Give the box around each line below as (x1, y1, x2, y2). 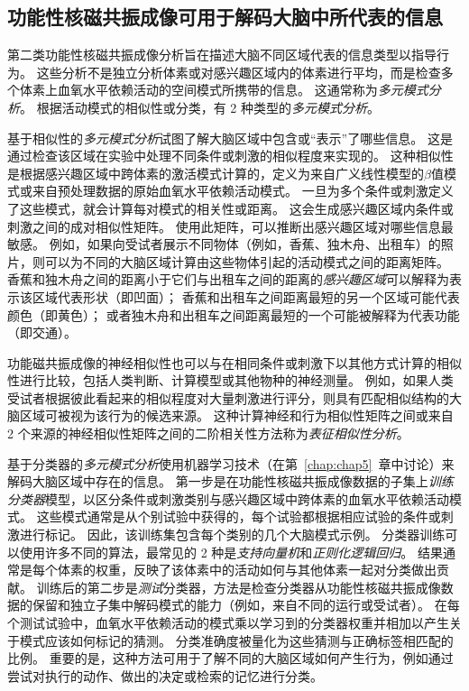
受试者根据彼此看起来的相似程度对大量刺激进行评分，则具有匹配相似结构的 (7, 388, 449, 407)
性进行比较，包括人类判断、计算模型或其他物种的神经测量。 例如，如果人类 (7, 371, 454, 390)
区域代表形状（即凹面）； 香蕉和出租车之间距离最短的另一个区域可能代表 (32, 287, 460, 306)
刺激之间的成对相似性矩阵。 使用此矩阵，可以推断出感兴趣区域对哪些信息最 (7, 217, 454, 235)
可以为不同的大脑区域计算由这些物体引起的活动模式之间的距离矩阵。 (44, 252, 449, 271)
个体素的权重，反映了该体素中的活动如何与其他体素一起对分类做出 (44, 560, 437, 579)
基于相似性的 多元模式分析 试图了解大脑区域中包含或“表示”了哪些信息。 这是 (7, 128, 453, 147)
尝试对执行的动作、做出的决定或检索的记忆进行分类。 (7, 666, 323, 685)
